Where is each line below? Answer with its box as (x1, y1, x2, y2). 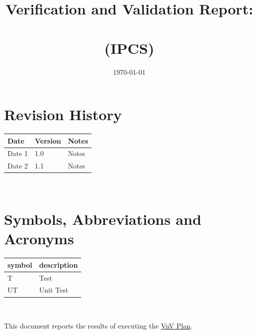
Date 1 (7, 148, 28, 159)
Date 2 (7, 161, 28, 171)
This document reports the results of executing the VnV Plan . (4, 321, 193, 331)
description (39, 259, 78, 270)
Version (35, 135, 61, 146)
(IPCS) (104, 37, 155, 58)
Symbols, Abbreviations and (4, 209, 202, 229)
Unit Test (39, 285, 69, 295)
